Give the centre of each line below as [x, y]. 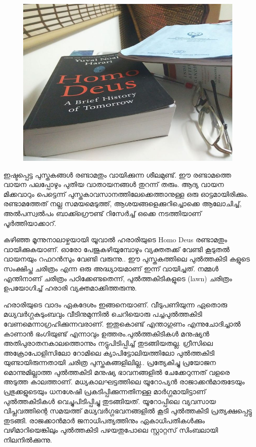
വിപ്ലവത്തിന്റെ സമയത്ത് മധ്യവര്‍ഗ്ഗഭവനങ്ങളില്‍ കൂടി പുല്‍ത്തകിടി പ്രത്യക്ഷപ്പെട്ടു [128, 411]
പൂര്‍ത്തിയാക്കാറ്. [30, 223]
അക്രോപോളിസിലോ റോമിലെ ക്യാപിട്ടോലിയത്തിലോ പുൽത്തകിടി [109, 353]
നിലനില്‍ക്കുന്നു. [28, 440]
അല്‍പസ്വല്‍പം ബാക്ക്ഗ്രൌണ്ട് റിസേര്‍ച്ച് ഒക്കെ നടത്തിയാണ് [103, 213]
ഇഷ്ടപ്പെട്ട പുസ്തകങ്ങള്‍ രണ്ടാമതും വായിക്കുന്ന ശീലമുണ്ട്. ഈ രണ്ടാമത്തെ [117, 174]
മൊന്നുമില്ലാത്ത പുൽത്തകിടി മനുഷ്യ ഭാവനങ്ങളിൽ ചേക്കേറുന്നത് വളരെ [117, 372]
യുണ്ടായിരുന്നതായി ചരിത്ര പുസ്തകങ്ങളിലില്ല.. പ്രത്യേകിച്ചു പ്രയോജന [110, 362]
